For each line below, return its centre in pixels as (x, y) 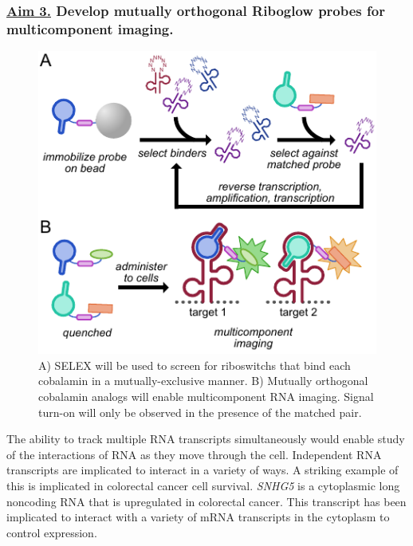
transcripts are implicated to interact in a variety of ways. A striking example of (203, 470)
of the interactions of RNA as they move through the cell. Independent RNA (194, 454)
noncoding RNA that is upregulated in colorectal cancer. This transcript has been (206, 501)
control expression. (52, 532)
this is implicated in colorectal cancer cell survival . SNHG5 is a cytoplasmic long (203, 485)
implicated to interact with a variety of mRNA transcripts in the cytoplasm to (198, 517)
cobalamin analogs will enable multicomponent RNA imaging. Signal (206, 396)
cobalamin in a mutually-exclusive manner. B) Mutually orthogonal (203, 381)
